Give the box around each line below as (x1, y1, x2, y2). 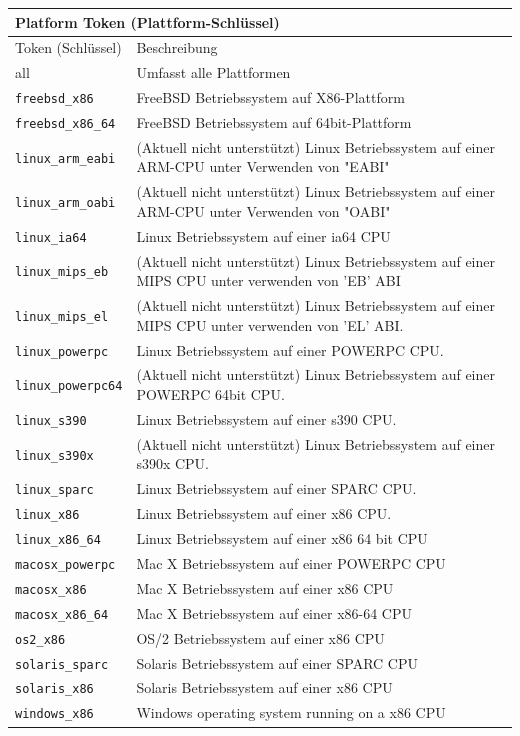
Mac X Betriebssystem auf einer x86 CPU (136, 577, 394, 598)
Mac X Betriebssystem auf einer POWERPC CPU (136, 552, 446, 573)
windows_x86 (15, 707, 94, 722)
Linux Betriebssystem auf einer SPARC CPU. (136, 478, 417, 499)
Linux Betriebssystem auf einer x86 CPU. (136, 503, 392, 524)
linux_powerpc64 (15, 379, 123, 394)
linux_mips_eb (15, 265, 109, 280)
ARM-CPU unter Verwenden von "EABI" (136, 156, 390, 177)
